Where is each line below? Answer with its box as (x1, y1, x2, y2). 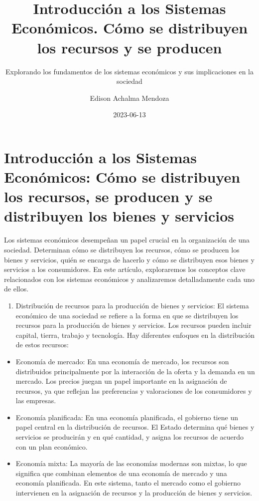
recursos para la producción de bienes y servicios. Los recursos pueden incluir (15, 320, 252, 330)
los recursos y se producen (37, 37, 222, 57)
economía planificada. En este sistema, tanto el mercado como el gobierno (15, 478, 241, 488)
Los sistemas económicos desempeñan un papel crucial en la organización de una (4, 235, 250, 245)
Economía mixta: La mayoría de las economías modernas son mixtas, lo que (15, 458, 247, 469)
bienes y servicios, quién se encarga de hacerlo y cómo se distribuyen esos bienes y (4, 254, 255, 264)
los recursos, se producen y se (4, 186, 213, 207)
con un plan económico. (15, 441, 88, 452)
